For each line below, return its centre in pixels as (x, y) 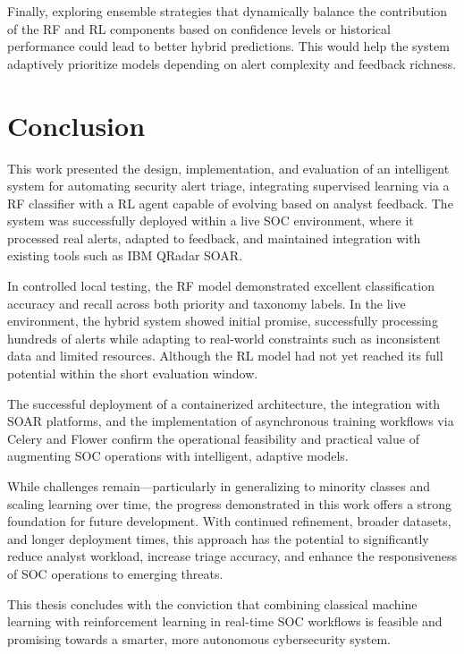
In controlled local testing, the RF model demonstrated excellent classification (221, 286)
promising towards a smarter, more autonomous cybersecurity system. (199, 638)
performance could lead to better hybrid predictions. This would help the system (228, 46)
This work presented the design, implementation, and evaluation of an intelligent (228, 168)
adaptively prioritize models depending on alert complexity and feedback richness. (232, 63)
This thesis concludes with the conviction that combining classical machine (212, 603)
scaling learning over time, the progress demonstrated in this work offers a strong (230, 503)
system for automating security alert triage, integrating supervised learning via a (228, 186)
